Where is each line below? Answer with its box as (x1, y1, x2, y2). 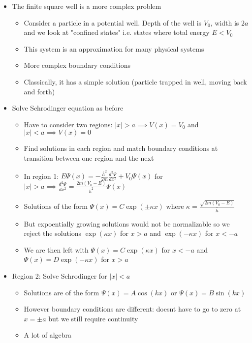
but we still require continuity (48, 313, 138, 323)
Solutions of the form (24, 200, 88, 211)
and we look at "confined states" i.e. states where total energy (24, 27, 210, 37)
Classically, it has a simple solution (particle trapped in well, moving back (24, 76, 247, 86)
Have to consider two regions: (24, 119, 113, 129)
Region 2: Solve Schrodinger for (12, 271, 107, 281)
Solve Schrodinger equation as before (12, 103, 124, 113)
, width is (210, 17, 239, 28)
